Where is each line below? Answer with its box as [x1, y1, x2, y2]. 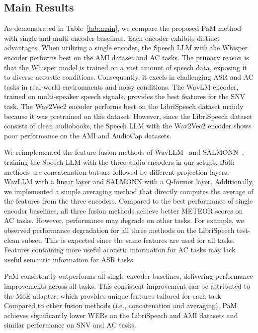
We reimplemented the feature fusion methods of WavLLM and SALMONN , [4, 147, 244, 157]
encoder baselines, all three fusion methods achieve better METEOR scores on [4, 205, 243, 216]
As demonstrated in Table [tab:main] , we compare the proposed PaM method [4, 23, 241, 33]
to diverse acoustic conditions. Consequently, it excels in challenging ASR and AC [4, 72, 254, 82]
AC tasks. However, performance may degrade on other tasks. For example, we [4, 215, 244, 225]
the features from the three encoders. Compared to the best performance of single [4, 196, 253, 206]
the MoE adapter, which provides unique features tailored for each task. [4, 290, 223, 301]
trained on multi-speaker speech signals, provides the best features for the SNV [4, 91, 245, 102]
